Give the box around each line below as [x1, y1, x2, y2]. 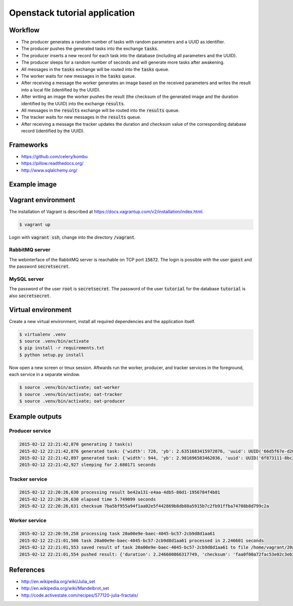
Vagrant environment [9, 196, 76, 204]
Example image [9, 180, 57, 188]
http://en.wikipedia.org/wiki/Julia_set [21, 579, 95, 584]
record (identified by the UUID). [21, 128, 85, 134]
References [9, 565, 45, 574]
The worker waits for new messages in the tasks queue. [21, 73, 136, 79]
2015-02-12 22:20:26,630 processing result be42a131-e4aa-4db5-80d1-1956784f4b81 [19, 489, 221, 495]
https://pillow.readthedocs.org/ [21, 161, 84, 166]
